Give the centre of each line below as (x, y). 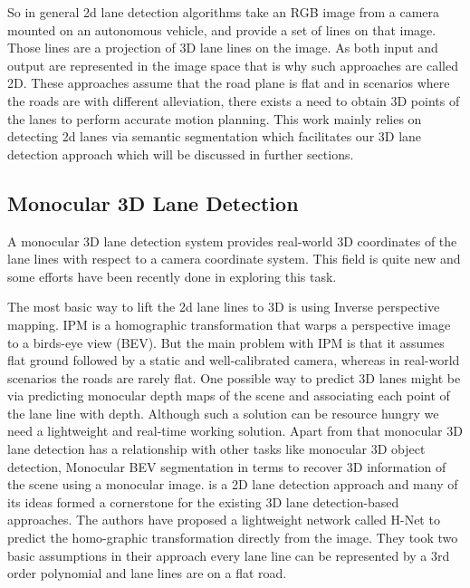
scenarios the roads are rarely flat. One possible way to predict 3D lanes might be (234, 377)
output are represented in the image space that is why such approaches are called (233, 65)
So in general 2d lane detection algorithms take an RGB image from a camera (224, 12)
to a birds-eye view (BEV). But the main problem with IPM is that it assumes (226, 342)
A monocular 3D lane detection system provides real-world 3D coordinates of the (232, 241)
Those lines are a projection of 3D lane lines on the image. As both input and (223, 48)
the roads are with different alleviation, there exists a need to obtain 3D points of (234, 100)
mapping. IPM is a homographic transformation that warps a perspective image (229, 324)
